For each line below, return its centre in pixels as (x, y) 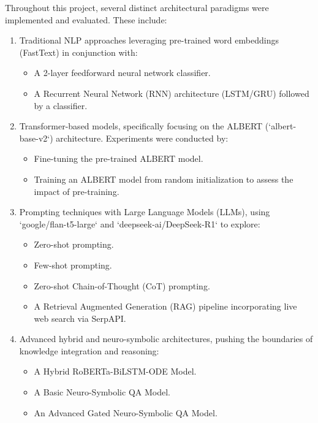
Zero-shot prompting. (74, 244)
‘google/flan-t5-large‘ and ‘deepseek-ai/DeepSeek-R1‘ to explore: (140, 223)
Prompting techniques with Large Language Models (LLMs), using (145, 212)
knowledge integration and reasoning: (89, 350)
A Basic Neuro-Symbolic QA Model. (102, 392)
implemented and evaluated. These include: (86, 19)
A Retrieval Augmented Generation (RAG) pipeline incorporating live (165, 306)
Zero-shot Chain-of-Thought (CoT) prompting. (122, 285)
